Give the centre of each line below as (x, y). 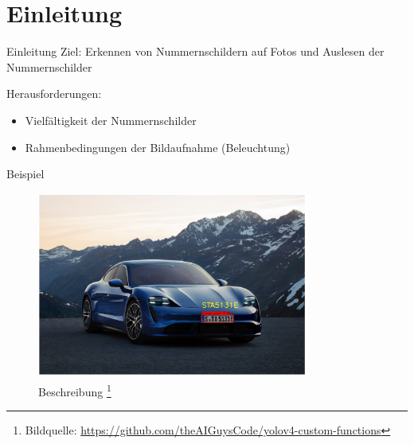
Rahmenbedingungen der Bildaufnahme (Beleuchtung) (158, 147)
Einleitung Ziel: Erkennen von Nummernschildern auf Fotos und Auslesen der (195, 51)
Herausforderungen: (54, 93)
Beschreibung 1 (75, 390)
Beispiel (25, 174)
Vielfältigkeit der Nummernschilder (111, 120)
